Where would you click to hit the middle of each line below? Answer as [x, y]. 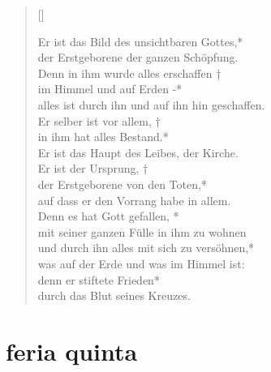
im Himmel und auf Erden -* [110, 89]
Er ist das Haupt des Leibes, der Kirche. [138, 152]
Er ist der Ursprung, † [93, 168]
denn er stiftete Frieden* [99, 279]
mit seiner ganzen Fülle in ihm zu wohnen [142, 231]
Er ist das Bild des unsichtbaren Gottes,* [140, 41]
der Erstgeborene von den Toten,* [122, 184]
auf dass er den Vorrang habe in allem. [134, 200]
